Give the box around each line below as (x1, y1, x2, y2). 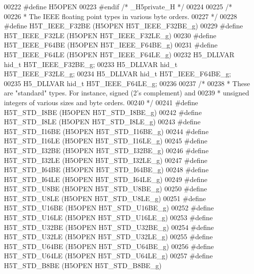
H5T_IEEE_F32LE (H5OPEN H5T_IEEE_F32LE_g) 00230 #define (4, 30, 216, 40)
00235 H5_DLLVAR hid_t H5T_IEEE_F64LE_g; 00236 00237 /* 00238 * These (4, 78, 250, 88)
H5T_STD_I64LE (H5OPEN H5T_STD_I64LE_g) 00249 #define (4, 174, 208, 184)
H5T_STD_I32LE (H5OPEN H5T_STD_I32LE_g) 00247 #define (4, 155, 208, 165)
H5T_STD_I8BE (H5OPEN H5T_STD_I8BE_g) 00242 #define (4, 107, 202, 117)
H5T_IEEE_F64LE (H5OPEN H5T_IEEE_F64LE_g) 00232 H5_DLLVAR (4, 49, 234, 59)
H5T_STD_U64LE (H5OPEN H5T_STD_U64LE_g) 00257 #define (4, 251, 213, 261)
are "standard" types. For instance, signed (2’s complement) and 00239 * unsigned (4, 88, 250, 98)
